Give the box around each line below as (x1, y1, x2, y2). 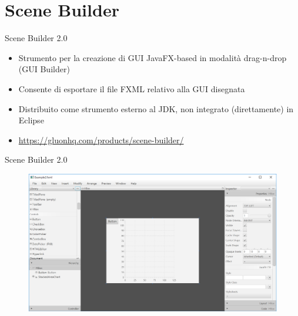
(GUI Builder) (18, 63, 70, 75)
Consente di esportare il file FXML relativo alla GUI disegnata (18, 82, 245, 95)
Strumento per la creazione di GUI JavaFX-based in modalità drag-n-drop (18, 51, 287, 63)
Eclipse (18, 114, 44, 126)
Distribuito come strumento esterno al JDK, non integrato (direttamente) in (18, 102, 294, 115)
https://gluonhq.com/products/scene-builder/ (18, 133, 184, 146)
